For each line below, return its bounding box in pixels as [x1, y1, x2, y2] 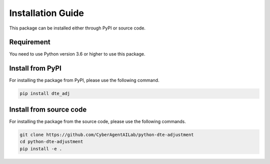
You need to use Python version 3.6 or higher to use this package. [9, 51, 145, 57]
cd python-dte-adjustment [19, 139, 83, 144]
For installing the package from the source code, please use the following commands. [9, 118, 186, 124]
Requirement [9, 38, 51, 46]
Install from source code [9, 105, 87, 113]
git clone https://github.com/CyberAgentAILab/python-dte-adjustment [19, 131, 194, 137]
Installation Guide [9, 7, 84, 18]
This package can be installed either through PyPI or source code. [9, 25, 146, 31]
